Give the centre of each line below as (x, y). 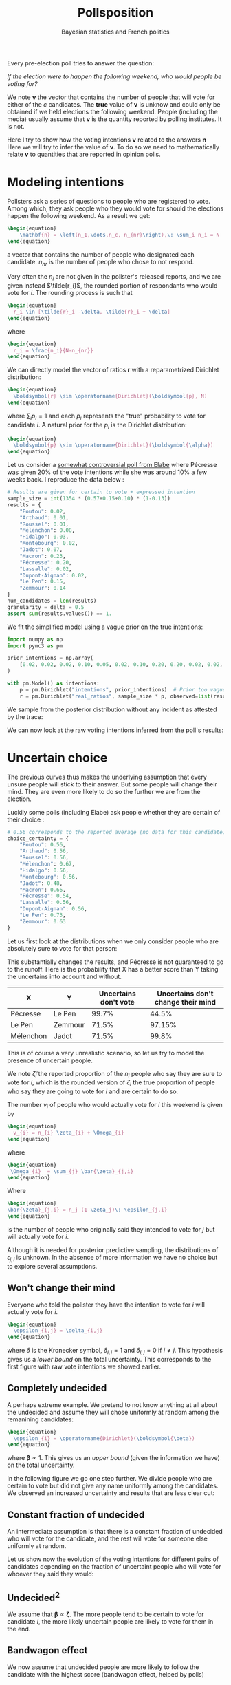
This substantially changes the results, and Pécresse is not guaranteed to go (115, 962)
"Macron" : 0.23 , (43, 556)
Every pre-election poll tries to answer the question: (81, 63)
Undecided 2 (34, 1597)
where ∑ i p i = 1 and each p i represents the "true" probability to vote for (107, 416)
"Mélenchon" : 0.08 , (47, 530)
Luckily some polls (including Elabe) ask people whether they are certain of (114, 812)
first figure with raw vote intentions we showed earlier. (84, 1366)
